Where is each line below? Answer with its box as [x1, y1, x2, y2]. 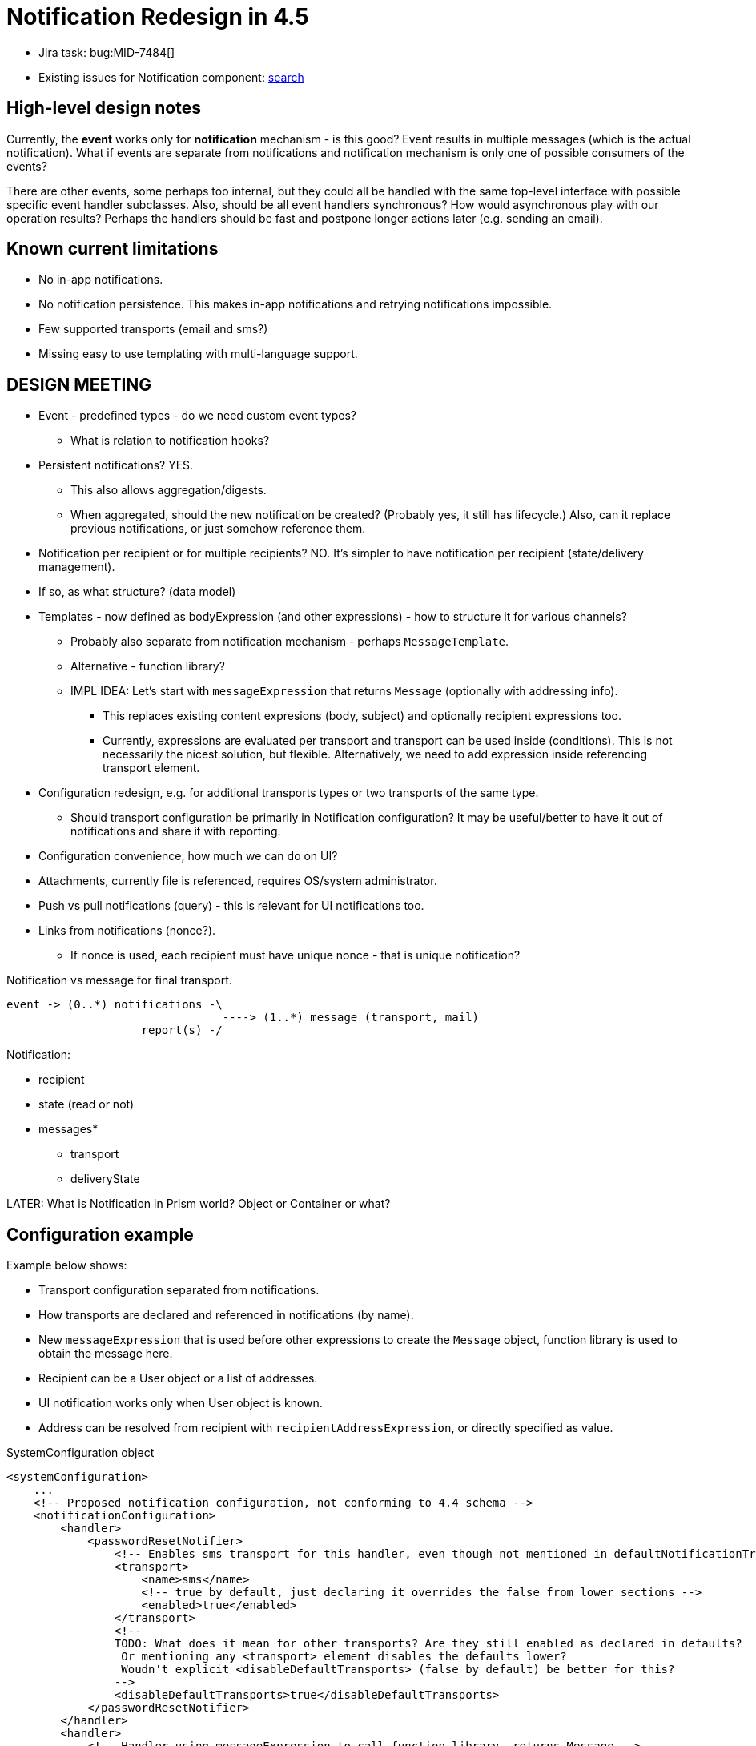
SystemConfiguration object [6, 1446, 155, 1460]
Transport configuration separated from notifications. [38, 1283, 320, 1297]
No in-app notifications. [38, 272, 163, 287]
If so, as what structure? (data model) [38, 585, 236, 599]
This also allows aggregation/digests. [70, 483, 267, 497]
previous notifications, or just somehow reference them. [70, 521, 366, 536]
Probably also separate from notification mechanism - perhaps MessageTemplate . [70, 634, 509, 649]
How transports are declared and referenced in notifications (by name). [38, 1308, 414, 1322]
